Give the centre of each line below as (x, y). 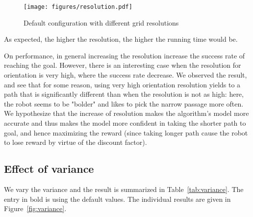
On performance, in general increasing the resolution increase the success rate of (125, 55)
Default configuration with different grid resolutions (101, 22)
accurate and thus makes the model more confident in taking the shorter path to (125, 123)
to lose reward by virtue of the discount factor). (76, 142)
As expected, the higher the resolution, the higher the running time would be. (121, 39)
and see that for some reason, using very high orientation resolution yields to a (122, 84)
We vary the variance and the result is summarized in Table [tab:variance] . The (124, 189)
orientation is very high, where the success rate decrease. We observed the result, (126, 75)
